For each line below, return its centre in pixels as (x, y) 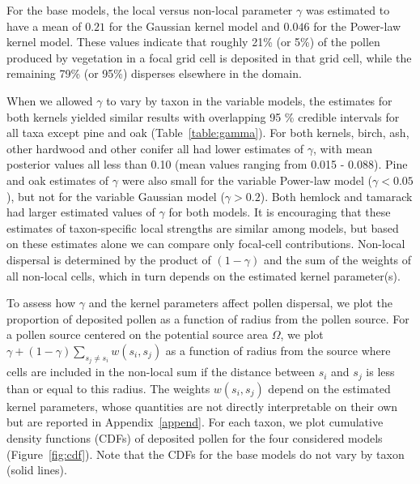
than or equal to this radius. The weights (108, 388)
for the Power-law (357, 26)
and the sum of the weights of (337, 259)
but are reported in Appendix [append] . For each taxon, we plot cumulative (195, 422)
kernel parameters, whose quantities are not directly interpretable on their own (202, 406)
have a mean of (44, 26)
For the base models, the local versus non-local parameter (150, 10)
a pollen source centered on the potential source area (138, 334)
